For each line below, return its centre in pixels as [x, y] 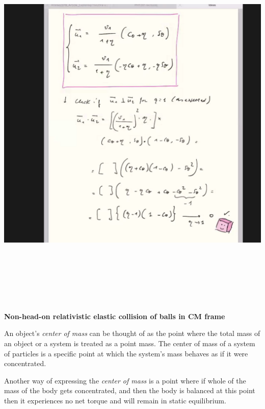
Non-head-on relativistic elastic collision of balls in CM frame [115, 316]
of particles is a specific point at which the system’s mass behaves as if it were [126, 353]
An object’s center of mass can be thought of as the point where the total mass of [132, 333]
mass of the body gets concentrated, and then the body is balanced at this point [130, 390]
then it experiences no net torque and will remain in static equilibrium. [115, 400]
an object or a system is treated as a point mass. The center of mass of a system [130, 343]
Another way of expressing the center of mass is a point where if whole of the [125, 380]
